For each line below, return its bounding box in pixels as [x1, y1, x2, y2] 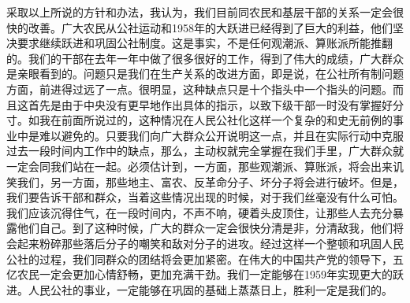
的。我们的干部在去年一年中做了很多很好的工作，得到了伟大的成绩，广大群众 [6, 50, 404, 66]
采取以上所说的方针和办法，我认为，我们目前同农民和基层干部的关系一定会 [6, 4, 393, 20]
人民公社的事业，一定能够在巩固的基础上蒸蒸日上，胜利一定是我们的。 [28, 281, 393, 297]
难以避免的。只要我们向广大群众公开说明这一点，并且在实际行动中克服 [39, 127, 404, 143]
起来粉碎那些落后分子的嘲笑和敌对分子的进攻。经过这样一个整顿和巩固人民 [17, 235, 404, 251]
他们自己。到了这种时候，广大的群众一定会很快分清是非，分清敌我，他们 [17, 220, 393, 236]
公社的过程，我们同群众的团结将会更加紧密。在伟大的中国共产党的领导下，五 [6, 250, 404, 267]
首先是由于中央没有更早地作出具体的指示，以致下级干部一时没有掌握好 [28, 96, 393, 113]
